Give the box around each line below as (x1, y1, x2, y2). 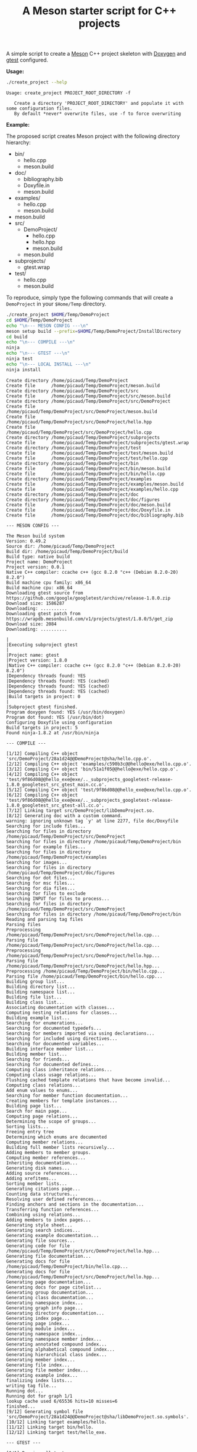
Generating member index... (6, 1357, 76, 1363)
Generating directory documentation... (6, 1310, 105, 1316)
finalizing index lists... (6, 1377, 73, 1383)
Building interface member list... (6, 1046, 94, 1052)
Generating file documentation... (6, 1253, 92, 1259)
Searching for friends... (6, 1056, 70, 1062)
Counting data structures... (6, 1191, 78, 1197)
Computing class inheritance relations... (6, 1066, 112, 1072)
